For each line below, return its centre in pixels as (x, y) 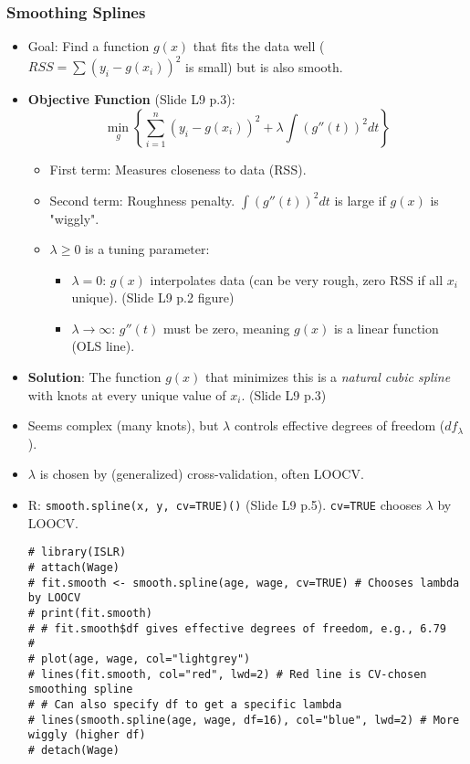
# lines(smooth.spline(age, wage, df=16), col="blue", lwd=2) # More (244, 720)
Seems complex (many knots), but (123, 425)
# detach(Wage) (74, 750)
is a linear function (386, 328)
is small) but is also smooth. (264, 66)
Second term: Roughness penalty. (142, 200)
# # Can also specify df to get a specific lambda (185, 704)
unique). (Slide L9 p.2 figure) (153, 297)
